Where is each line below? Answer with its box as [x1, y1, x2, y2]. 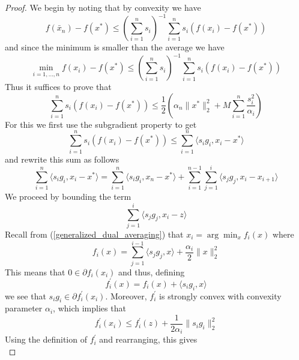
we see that [5, 289, 46, 302]
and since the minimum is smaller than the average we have [5, 41, 225, 53]
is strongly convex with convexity [159, 289, 282, 302]
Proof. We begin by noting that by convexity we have [5, 1, 201, 13]
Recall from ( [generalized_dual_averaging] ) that [5, 227, 184, 240]
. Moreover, [105, 289, 147, 302]
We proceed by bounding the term [5, 190, 131, 203]
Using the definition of [5, 333, 87, 346]
